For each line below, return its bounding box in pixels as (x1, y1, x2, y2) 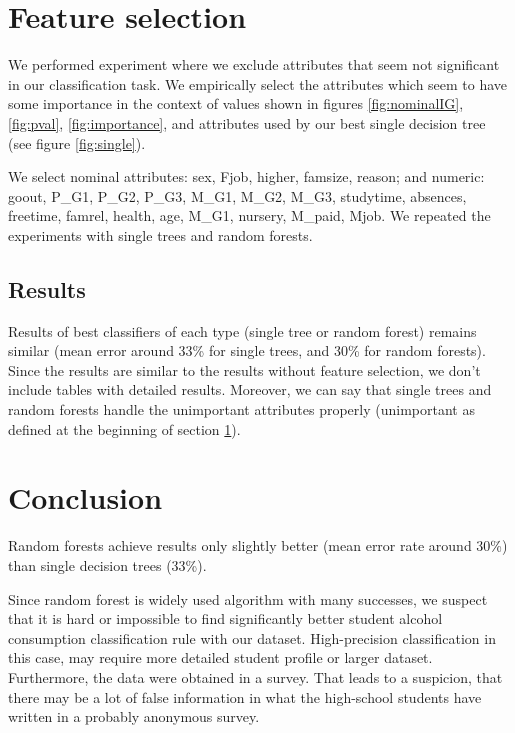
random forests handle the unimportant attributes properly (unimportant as (8, 399, 475, 420)
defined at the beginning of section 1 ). (8, 418, 241, 439)
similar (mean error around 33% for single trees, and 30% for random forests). (8, 340, 486, 361)
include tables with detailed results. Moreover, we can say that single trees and (8, 379, 492, 400)
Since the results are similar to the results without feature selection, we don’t (8, 359, 481, 380)
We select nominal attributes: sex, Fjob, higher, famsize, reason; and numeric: (8, 166, 485, 187)
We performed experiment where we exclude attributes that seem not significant (8, 54, 500, 75)
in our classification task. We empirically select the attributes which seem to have (8, 73, 508, 94)
